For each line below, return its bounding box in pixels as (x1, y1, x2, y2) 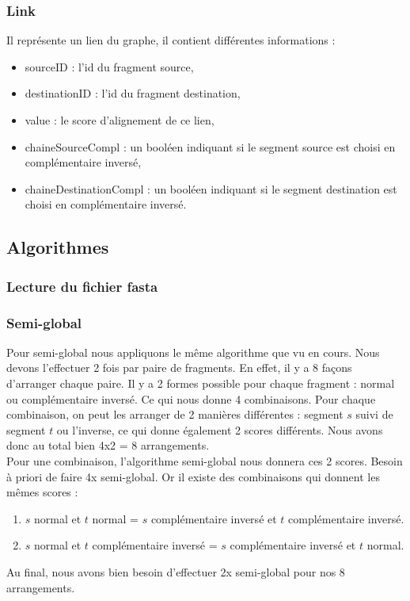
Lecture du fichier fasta (6, 276, 158, 296)
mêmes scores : (6, 484, 78, 500)
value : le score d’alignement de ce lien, (25, 112, 214, 128)
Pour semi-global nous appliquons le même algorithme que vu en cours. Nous (6, 343, 380, 360)
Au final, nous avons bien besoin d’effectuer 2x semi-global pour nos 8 (6, 563, 345, 580)
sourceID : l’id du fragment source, (25, 58, 194, 75)
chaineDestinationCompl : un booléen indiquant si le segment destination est (25, 180, 397, 197)
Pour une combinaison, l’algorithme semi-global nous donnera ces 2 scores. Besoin (6, 452, 403, 469)
